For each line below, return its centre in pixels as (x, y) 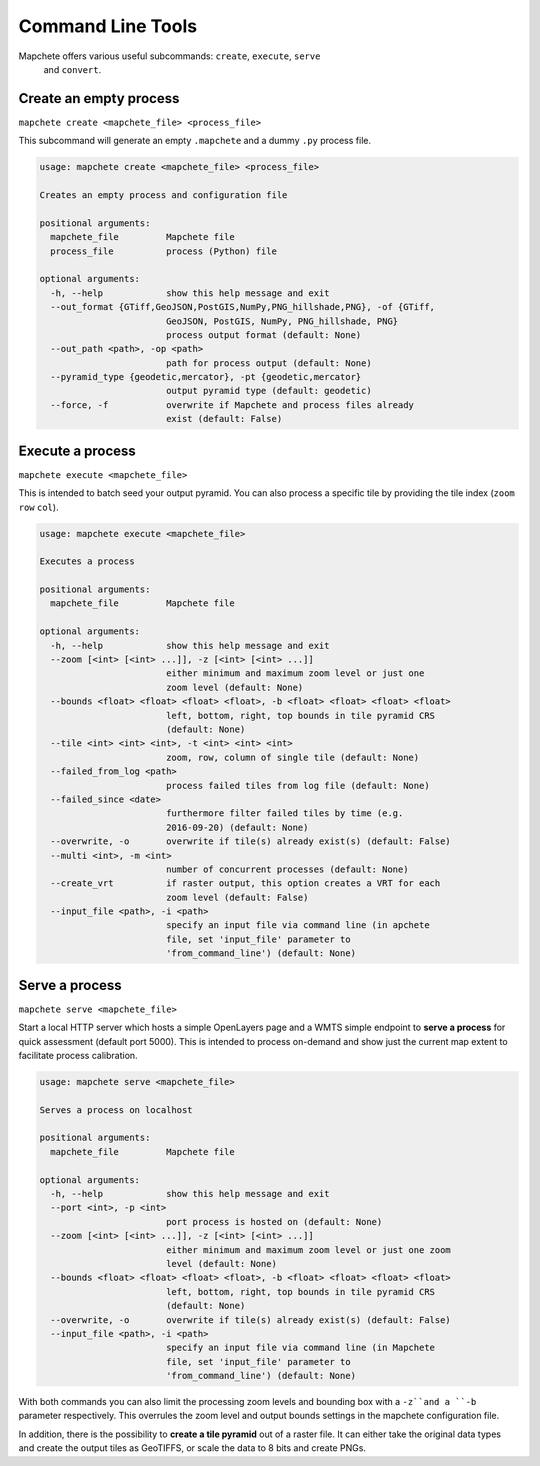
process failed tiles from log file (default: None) (297, 785)
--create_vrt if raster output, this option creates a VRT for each (245, 883)
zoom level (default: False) (237, 897)
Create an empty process (99, 98)
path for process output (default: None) (268, 363)
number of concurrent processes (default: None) (287, 869)
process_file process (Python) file (163, 251)
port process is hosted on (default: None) (274, 1221)
